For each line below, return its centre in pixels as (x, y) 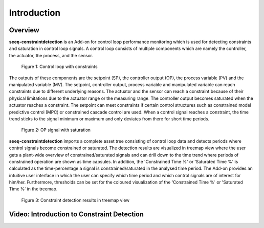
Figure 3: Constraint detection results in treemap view (75, 200)
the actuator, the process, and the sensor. (51, 55)
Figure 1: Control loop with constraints (59, 67)
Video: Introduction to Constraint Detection (77, 214)
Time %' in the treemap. (33, 189)
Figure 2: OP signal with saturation (56, 130)
